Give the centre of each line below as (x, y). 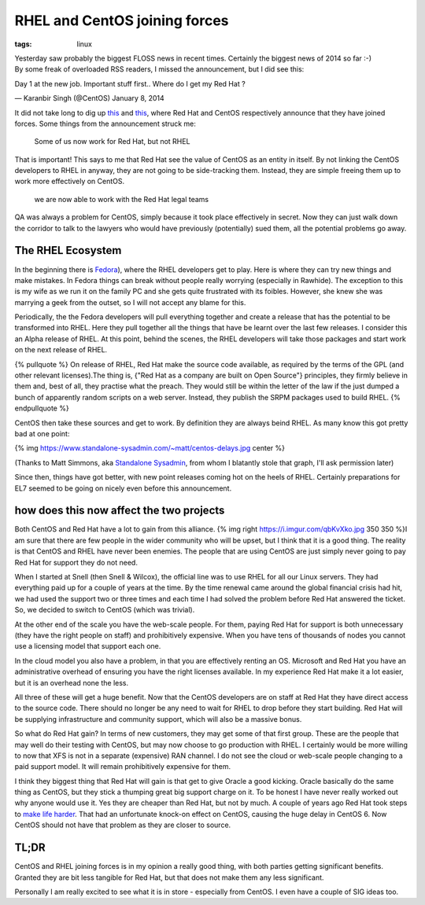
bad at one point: (42, 434)
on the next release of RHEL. (61, 350)
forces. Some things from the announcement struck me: (105, 123)
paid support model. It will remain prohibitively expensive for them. (123, 767)
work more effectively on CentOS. (70, 182)
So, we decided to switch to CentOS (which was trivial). (105, 610)
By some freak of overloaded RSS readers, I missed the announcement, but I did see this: (159, 69)
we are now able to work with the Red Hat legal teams (121, 199)
